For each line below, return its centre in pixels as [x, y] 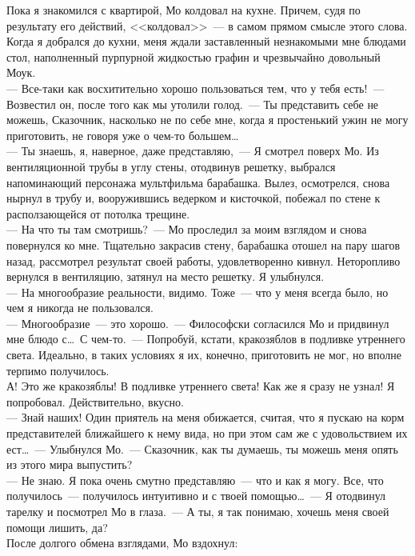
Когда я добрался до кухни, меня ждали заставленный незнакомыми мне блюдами [206, 41]
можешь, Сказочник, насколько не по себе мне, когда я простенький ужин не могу [207, 120]
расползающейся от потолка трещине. [98, 213]
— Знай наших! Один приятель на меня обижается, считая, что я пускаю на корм [206, 417]
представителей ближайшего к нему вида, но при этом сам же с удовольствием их [207, 433]
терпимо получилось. [58, 370]
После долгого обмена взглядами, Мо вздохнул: [122, 543]
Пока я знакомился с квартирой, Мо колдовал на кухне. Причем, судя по [184, 10]
